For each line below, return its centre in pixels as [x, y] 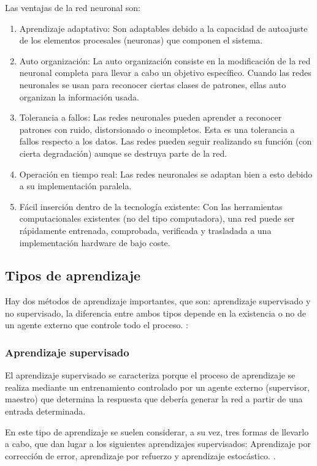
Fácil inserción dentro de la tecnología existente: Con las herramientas [151, 206]
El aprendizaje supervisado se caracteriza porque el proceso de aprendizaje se [150, 375]
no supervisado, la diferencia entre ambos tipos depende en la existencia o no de [155, 313]
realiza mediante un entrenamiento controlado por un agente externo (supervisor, [158, 387]
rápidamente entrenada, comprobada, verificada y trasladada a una [145, 230]
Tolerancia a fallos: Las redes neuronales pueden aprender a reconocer [151, 117]
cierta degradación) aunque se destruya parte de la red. [123, 153]
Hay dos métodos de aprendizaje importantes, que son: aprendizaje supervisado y [158, 301]
